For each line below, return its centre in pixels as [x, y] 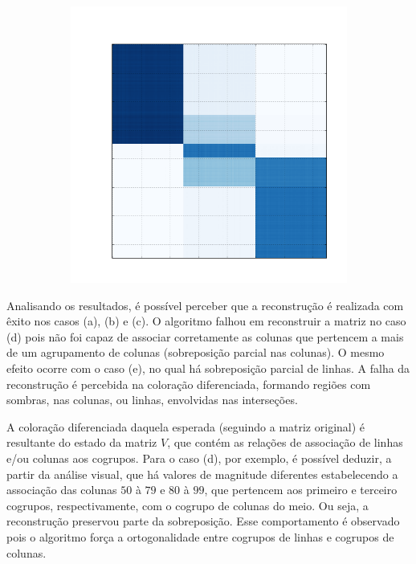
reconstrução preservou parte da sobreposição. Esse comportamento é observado [203, 521]
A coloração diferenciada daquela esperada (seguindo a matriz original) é [186, 426]
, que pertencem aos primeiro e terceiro [301, 490]
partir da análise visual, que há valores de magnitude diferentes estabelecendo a [202, 474]
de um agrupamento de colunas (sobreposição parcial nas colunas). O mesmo [196, 352]
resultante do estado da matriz [82, 442]
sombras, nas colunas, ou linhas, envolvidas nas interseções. [152, 400]
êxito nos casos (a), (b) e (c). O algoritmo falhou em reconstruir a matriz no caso [206, 321]
